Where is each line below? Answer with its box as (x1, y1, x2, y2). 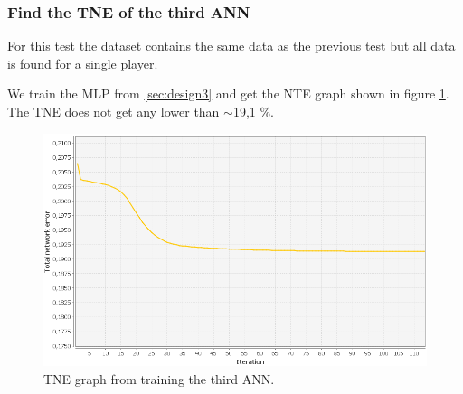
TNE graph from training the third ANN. (43, 369, 275, 388)
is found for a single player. (7, 53, 158, 72)
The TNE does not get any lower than (7, 102, 220, 120)
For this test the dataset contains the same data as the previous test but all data (7, 36, 456, 55)
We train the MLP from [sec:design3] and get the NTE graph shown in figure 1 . (7, 84, 449, 103)
